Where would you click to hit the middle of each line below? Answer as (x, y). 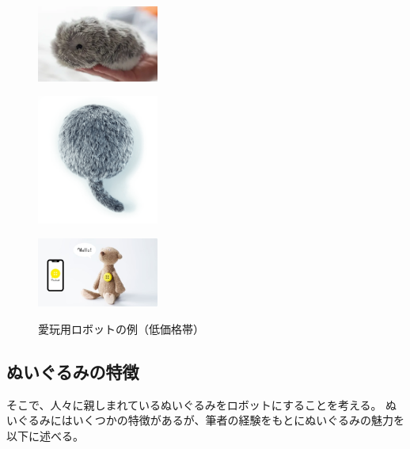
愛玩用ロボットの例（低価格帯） (121, 328)
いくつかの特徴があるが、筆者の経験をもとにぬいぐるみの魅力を (238, 420)
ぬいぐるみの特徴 (73, 371)
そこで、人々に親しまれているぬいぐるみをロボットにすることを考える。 (194, 404)
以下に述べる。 (45, 435)
